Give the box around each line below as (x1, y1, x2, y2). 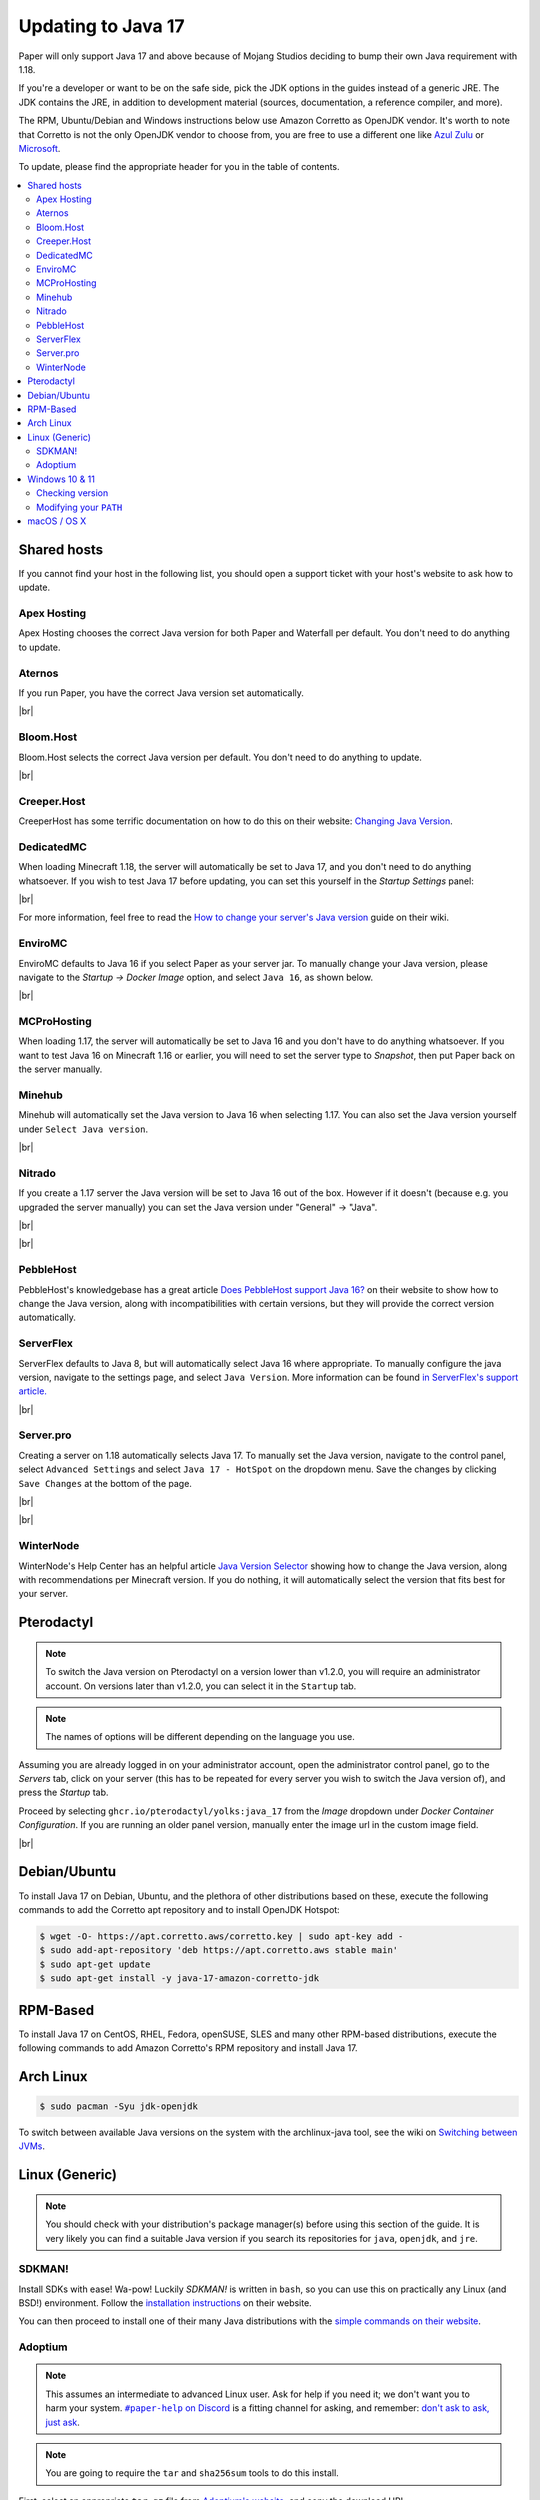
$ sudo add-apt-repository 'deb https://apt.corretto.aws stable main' (39, 1945, 399, 1956)
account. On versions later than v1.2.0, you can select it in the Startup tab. (45, 1680, 357, 1692)
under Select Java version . (18, 1123, 149, 1135)
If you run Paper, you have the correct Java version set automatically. (18, 687, 305, 699)
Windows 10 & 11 (27, 473, 95, 485)
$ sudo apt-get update (39, 1958, 151, 1970)
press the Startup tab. (18, 1786, 109, 1799)
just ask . (45, 2416, 80, 2428)
